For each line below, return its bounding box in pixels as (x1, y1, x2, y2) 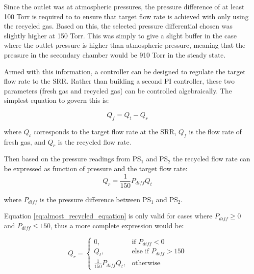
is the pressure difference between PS (40, 194, 151, 204)
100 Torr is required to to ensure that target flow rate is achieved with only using (4, 11, 249, 21)
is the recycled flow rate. (58, 136, 131, 147)
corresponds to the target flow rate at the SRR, (33, 126, 177, 136)
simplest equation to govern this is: (4, 95, 109, 105)
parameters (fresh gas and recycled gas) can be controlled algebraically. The (4, 85, 232, 95)
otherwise (132, 260, 160, 267)
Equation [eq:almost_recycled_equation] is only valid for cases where (4, 211, 212, 221)
